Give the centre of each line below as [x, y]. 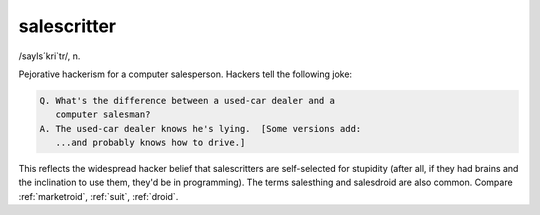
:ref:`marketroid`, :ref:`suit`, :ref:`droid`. [98, 196]
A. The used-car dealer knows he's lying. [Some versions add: [200, 128]
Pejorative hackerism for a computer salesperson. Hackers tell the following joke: [185, 74]
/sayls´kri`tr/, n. [49, 56]
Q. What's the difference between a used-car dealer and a [187, 100]
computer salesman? [103, 114]
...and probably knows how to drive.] [150, 143]
